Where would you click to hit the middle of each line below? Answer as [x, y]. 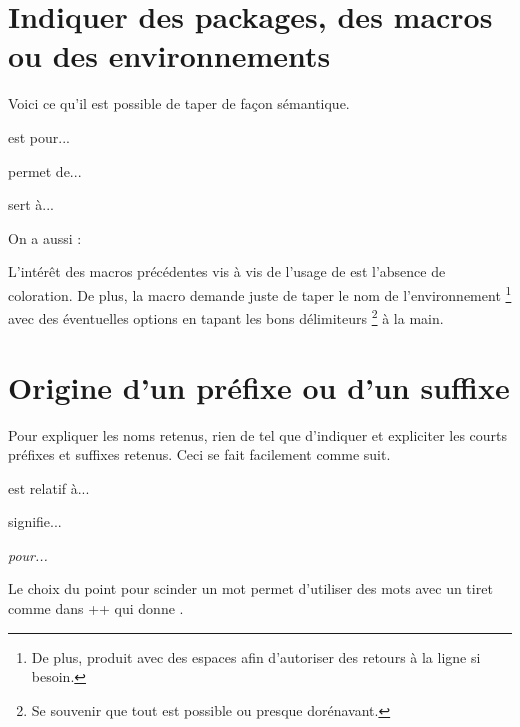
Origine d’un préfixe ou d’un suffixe [259, 386]
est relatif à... [49, 487]
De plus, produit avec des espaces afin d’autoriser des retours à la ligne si [256, 656]
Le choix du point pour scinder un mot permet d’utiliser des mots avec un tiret [250, 588]
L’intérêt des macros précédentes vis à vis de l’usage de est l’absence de [227, 271]
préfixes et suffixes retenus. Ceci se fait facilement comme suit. [199, 454]
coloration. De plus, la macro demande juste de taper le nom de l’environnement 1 [260, 293]
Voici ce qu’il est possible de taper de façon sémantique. [179, 103]
